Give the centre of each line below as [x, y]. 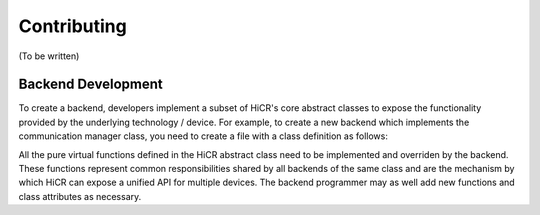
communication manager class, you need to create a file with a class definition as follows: [203, 136]
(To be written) [49, 56]
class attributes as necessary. [80, 196]
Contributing [72, 26]
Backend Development [91, 84]
